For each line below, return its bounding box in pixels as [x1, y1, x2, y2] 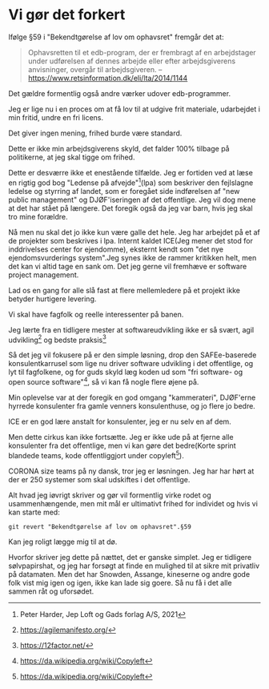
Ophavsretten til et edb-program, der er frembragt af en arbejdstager [27, 47, 256, 57]
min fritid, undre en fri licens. [8, 112, 104, 122]
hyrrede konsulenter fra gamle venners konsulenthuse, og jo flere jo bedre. [8, 401, 256, 410]
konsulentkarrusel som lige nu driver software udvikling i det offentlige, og [8, 359, 254, 369]
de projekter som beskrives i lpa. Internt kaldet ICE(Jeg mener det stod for [8, 236, 254, 245]
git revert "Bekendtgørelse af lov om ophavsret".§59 [8, 522, 192, 530]
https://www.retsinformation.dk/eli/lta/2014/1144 [27, 73, 188, 83]
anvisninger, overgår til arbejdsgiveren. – [27, 64, 163, 74]
